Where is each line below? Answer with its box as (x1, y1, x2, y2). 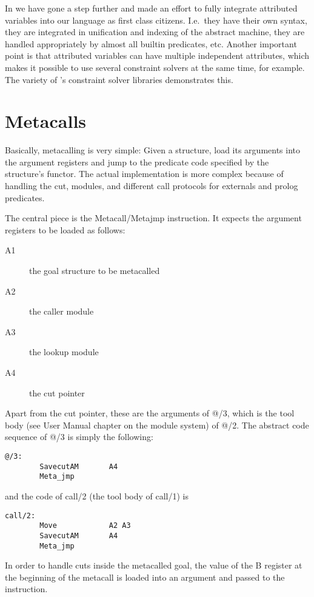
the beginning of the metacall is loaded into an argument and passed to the (5, 570, 285, 583)
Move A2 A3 (39, 521, 131, 530)
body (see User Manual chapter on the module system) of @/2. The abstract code (5, 418, 309, 431)
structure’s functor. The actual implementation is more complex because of (5, 167, 284, 180)
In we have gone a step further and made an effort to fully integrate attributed (5, 2, 298, 14)
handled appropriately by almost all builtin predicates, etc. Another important (5, 37, 297, 50)
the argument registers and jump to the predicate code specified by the (5, 155, 269, 168)
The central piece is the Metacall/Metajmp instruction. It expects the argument (5, 212, 302, 224)
